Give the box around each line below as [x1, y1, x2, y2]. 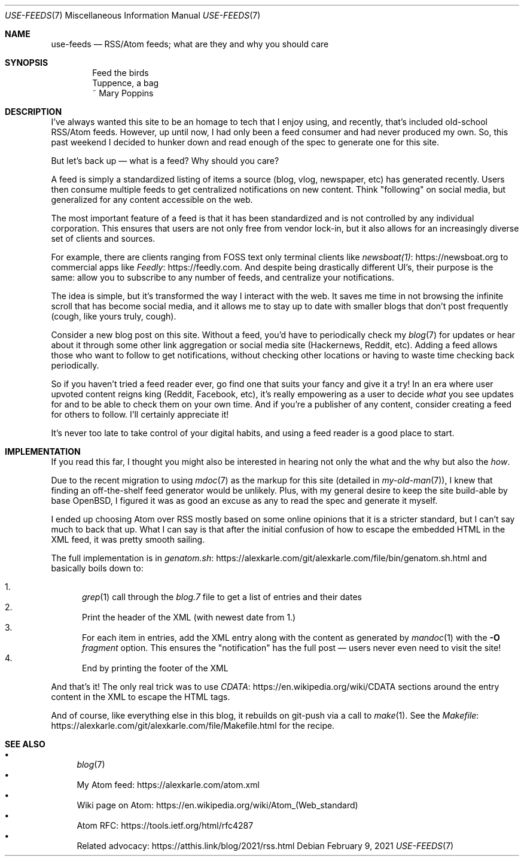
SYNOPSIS [5, 57, 48, 68]
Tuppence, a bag [92, 78, 159, 88]
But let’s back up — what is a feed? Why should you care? [51, 156, 279, 166]
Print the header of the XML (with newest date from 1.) [82, 612, 296, 622]
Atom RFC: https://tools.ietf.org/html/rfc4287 [77, 820, 254, 830]
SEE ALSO [5, 739, 45, 749]
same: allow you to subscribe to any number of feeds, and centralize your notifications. [51, 272, 395, 282]
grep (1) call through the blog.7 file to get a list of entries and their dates [82, 592, 362, 602]
